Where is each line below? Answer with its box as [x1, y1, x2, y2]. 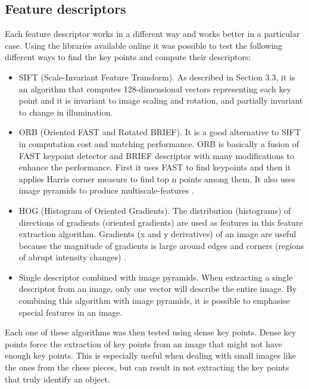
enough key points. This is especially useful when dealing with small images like [5, 349, 296, 362]
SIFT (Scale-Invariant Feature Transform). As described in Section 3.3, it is [18, 70, 295, 83]
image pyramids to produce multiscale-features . [18, 184, 194, 197]
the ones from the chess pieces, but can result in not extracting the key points [5, 361, 289, 374]
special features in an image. [18, 306, 123, 318]
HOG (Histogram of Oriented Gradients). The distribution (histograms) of [18, 204, 291, 216]
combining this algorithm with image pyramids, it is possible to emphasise [18, 294, 290, 307]
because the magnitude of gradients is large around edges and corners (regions [18, 239, 304, 251]
